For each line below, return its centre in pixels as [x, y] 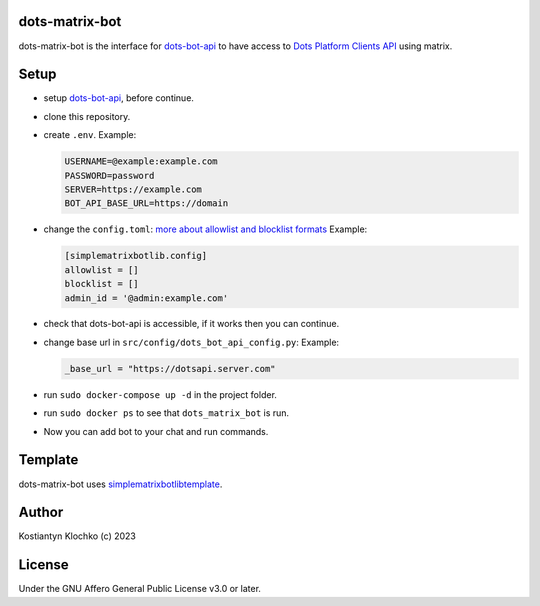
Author [41, 512]
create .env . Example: [90, 135]
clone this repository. [87, 116]
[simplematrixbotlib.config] [136, 256]
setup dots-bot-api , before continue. [119, 98]
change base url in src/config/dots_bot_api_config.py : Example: [191, 342]
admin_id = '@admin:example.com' [146, 298]
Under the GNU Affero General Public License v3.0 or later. [140, 589]
